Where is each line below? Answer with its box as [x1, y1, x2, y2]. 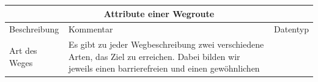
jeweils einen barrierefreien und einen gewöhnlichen [68, 62, 260, 75]
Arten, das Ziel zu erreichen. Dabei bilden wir [68, 50, 240, 62]
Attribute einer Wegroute [103, 7, 215, 20]
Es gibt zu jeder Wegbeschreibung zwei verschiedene [68, 38, 264, 51]
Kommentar [68, 23, 113, 35]
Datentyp [274, 23, 309, 35]
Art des [9, 43, 37, 56]
